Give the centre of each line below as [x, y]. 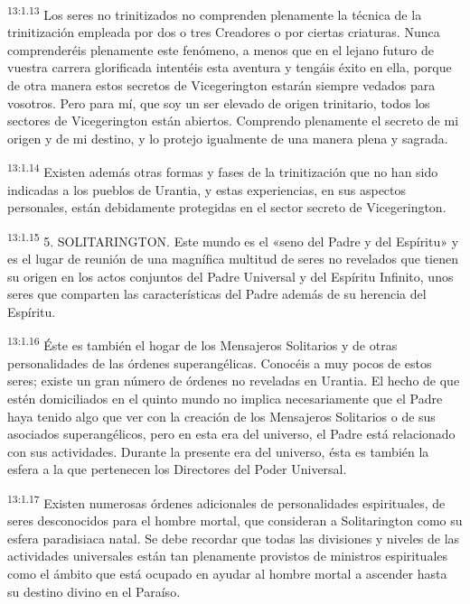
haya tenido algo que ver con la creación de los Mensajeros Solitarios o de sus [221, 416]
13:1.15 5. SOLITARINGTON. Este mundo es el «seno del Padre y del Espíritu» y [233, 239]
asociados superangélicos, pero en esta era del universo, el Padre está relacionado [231, 434]
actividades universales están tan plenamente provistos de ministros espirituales [228, 556]
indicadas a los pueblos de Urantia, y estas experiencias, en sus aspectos [207, 189]
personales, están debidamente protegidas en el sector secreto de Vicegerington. [227, 207]
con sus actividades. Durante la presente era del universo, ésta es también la [218, 451]
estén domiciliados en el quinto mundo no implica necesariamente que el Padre [225, 398]
